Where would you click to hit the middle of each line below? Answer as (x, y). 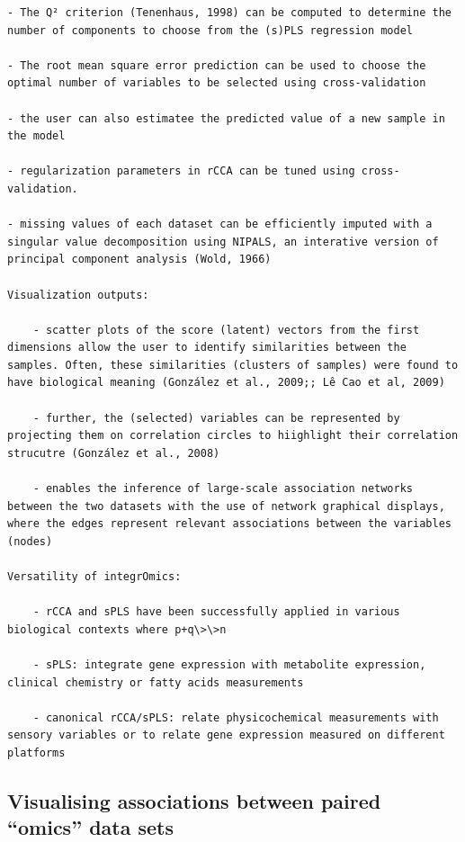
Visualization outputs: (78, 295)
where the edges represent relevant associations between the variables (229, 524)
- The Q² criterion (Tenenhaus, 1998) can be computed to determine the (229, 13)
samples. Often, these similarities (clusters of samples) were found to (233, 365)
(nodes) (30, 541)
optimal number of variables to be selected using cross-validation (217, 83)
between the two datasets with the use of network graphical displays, (226, 506)
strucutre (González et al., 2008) (114, 453)
